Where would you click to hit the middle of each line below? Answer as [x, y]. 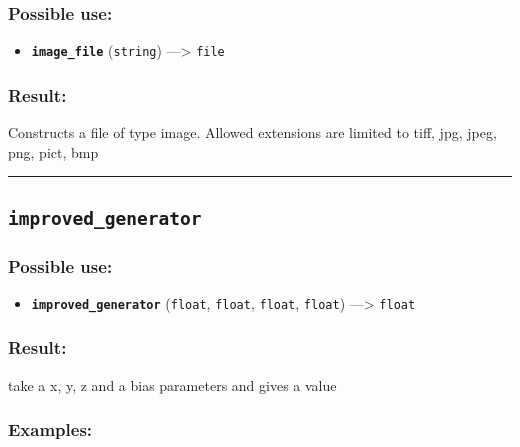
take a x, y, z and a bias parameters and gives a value [172, 384]
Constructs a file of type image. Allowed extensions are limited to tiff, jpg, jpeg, [252, 132]
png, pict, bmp [53, 151]
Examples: [50, 429]
